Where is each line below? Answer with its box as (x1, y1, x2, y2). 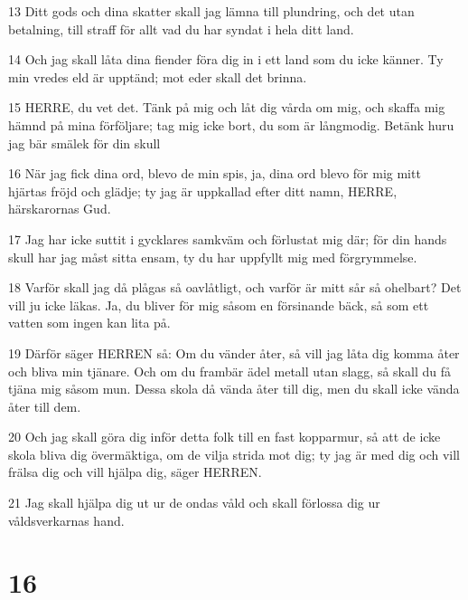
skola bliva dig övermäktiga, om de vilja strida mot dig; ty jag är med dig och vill (8, 444, 460, 463)
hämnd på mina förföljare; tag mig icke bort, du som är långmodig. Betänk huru (8, 115, 454, 134)
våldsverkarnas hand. (8, 510, 125, 529)
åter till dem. (8, 396, 81, 415)
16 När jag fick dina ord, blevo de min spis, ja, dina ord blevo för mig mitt (8, 164, 421, 183)
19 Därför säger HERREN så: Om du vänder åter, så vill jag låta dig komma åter (8, 343, 460, 362)
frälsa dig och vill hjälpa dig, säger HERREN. (8, 462, 262, 481)
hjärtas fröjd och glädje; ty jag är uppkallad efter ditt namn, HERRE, (8, 181, 398, 200)
